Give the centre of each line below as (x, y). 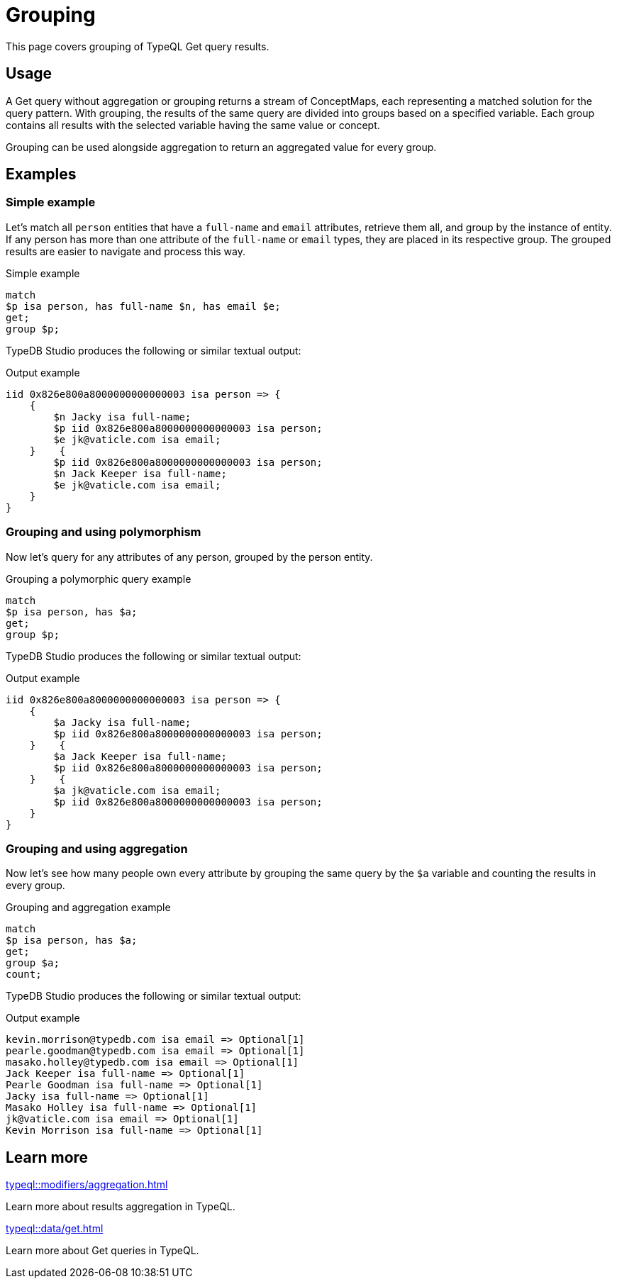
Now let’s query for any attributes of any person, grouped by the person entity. (189, 557)
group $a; (33, 963)
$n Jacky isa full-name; (122, 417)
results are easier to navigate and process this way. (126, 251)
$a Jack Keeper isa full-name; (140, 756)
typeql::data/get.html (55, 1229)
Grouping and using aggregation (97, 848)
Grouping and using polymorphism (104, 532)
